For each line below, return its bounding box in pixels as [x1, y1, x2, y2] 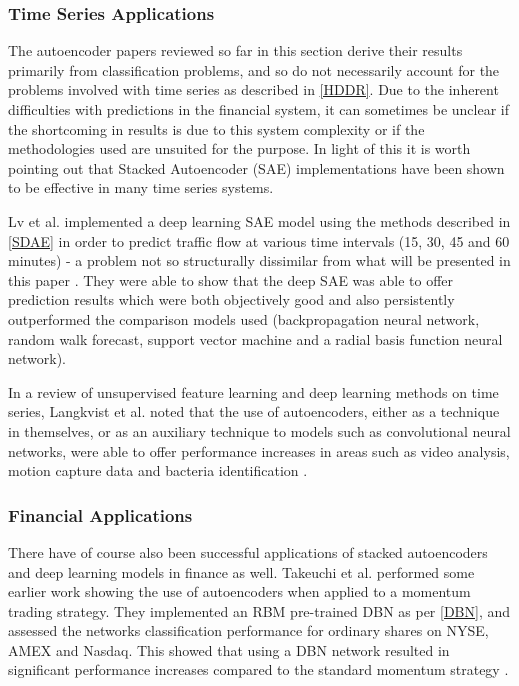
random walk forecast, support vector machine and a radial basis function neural [8, 328, 503, 349]
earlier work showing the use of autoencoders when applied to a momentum [8, 581, 471, 602]
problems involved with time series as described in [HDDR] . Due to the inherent [8, 79, 499, 100]
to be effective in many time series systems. [8, 177, 274, 198]
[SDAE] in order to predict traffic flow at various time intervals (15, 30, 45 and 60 [8, 230, 510, 251]
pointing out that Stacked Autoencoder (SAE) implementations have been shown [8, 157, 505, 178]
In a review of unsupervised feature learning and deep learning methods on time [8, 381, 499, 402]
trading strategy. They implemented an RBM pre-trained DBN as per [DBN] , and [8, 600, 511, 621]
